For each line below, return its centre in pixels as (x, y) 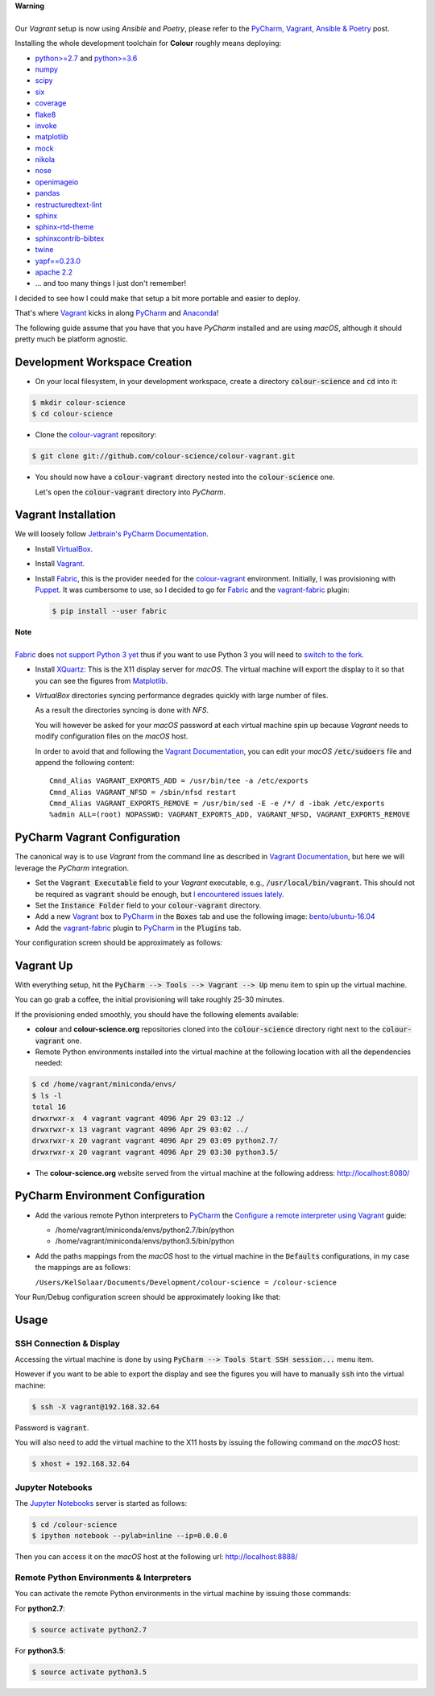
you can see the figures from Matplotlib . (101, 680)
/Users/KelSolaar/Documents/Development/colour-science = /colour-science (186, 1282)
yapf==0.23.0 (58, 261)
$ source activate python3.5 (89, 1672)
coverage (51, 103)
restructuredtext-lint (68, 205)
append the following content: (85, 762)
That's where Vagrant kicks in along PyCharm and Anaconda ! (117, 313)
